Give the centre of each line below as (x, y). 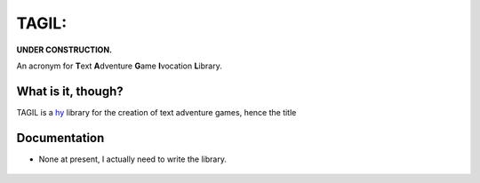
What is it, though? (70, 91)
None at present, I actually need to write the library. (132, 159)
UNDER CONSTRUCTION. (64, 50)
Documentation (60, 138)
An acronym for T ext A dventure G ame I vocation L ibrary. (119, 66)
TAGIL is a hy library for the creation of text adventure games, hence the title (156, 112)
